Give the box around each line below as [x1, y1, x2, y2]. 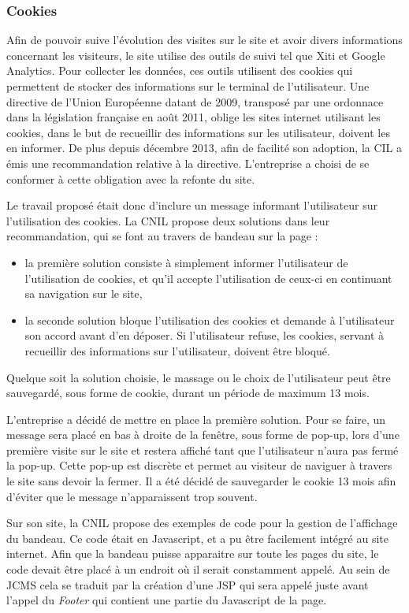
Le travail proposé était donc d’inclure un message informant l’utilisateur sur [6, 197, 378, 214]
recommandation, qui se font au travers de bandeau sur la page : [6, 228, 318, 244]
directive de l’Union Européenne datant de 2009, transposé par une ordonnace [6, 93, 384, 110]
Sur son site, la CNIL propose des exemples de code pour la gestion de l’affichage [6, 515, 398, 531]
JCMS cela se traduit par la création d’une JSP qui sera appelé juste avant [6, 576, 369, 593]
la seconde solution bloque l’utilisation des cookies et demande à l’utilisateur [24, 311, 395, 328]
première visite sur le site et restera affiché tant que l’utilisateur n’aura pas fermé [6, 441, 399, 458]
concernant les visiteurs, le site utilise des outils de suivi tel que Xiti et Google [6, 46, 385, 63]
